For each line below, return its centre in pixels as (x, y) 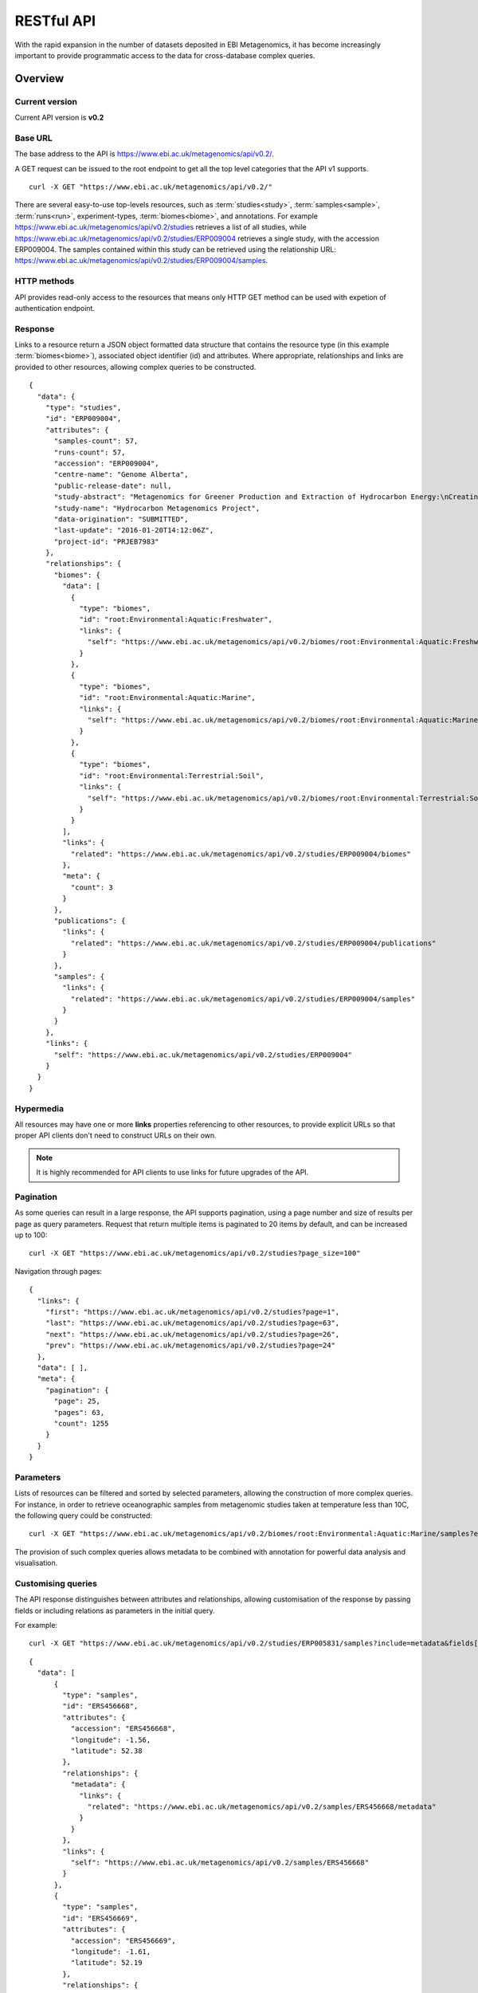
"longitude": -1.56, (111, 1739)
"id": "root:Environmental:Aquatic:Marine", (168, 698)
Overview (39, 79)
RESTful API (55, 21)
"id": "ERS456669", (100, 1918)
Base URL (34, 138)
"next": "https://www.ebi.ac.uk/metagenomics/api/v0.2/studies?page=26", (192, 1334)
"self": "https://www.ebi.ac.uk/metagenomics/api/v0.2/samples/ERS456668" (220, 1862)
